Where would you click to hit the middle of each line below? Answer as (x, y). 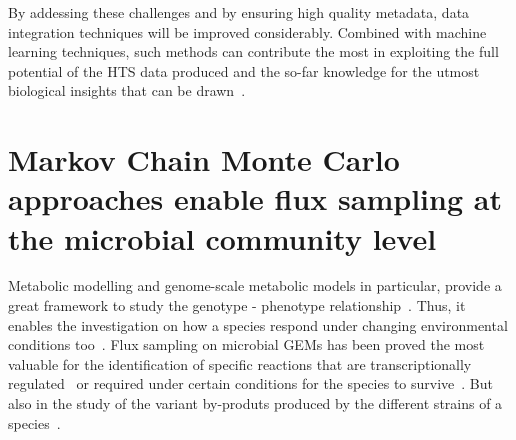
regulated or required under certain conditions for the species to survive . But (251, 383)
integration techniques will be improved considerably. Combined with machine (247, 31)
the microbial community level (222, 237)
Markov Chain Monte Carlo (204, 159)
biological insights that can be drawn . (127, 90)
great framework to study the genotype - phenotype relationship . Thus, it (237, 305)
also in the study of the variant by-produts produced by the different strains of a (255, 403)
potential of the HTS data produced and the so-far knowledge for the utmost (244, 70)
